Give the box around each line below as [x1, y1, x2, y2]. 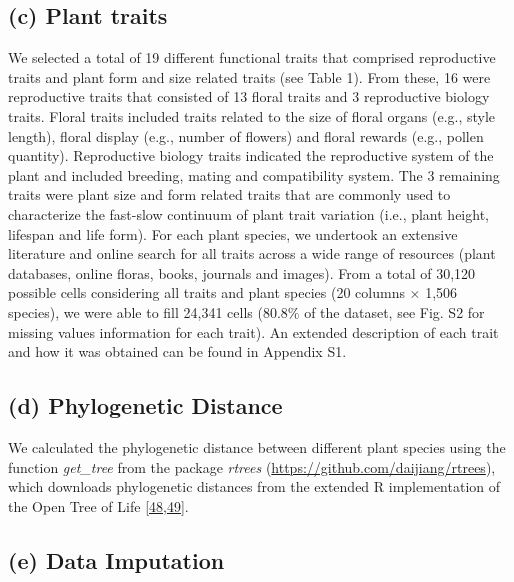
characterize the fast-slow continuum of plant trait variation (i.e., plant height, [8, 203, 489, 224]
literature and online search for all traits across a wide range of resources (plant [8, 243, 496, 264]
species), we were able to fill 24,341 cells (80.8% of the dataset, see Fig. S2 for [8, 301, 485, 322]
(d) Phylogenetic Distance [8, 390, 283, 421]
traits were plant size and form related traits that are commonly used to [8, 184, 451, 205]
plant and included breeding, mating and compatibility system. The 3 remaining [8, 164, 500, 185]
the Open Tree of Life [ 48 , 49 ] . [8, 495, 189, 516]
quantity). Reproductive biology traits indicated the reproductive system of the [8, 145, 494, 166]
